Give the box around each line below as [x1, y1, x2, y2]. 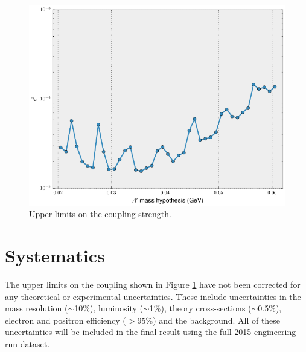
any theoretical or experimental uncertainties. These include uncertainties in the [5, 290, 301, 302]
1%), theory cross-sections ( [149, 302, 252, 315]
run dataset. [5, 337, 50, 350]
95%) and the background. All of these [137, 313, 281, 326]
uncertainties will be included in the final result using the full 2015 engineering [5, 325, 296, 338]
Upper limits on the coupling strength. [29, 207, 171, 220]
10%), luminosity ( [74, 302, 143, 315]
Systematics [5, 243, 105, 268]
